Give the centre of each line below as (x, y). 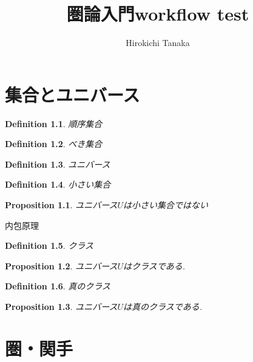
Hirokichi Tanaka (158, 43)
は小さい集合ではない (166, 205)
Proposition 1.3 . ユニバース (61, 306)
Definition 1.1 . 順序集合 (54, 123)
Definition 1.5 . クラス (49, 245)
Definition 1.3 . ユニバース (58, 164)
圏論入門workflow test (158, 14)
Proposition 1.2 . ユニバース (61, 265)
